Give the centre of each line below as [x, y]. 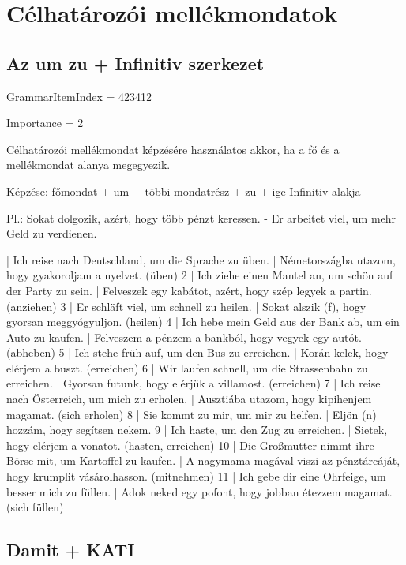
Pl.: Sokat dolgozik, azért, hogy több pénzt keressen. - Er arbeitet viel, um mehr [201, 217]
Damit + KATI [71, 550]
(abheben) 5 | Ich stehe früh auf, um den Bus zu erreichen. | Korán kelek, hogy [197, 352]
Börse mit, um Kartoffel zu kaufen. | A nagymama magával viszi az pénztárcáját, [203, 460]
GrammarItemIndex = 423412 [79, 96]
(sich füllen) [35, 507]
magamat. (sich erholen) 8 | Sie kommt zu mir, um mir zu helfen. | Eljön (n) [192, 414]
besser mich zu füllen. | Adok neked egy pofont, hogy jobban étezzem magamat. [199, 491]
